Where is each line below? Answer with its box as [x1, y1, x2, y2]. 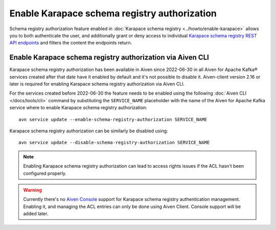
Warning [23, 187, 42, 193]
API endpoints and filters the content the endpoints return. [9, 40, 132, 46]
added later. [23, 211, 49, 217]
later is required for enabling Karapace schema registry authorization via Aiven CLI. [9, 81, 185, 87]
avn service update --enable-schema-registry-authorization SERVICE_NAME [18, 117, 208, 122]
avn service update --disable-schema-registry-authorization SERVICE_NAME [18, 140, 210, 146]
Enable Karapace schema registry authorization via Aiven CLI [9, 53, 209, 62]
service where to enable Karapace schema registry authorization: [9, 105, 148, 111]
